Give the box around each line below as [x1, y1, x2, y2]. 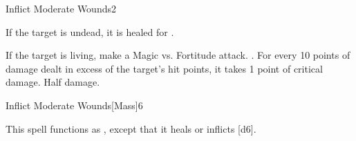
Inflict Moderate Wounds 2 [6, 1, 116, 15]
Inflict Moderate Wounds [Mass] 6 [6, 97, 143, 112]
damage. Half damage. [6, 75, 100, 89]
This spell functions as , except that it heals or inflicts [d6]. [6, 121, 256, 135]
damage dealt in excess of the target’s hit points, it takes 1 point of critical [6, 61, 323, 75]
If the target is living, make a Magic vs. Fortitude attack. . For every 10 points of [6, 48, 350, 62]
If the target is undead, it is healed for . [6, 24, 174, 39]
